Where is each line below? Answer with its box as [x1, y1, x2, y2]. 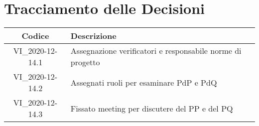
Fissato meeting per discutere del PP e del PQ [70, 102, 233, 114]
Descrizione [70, 30, 117, 42]
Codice [21, 30, 49, 42]
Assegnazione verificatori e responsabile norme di [70, 45, 242, 57]
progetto [70, 56, 100, 68]
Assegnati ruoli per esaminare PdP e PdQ [70, 76, 217, 88]
